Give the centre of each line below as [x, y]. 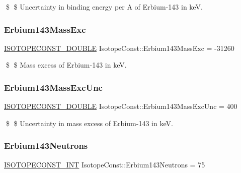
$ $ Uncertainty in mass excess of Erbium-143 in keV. [89, 123]
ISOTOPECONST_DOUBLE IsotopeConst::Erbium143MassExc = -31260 [119, 48]
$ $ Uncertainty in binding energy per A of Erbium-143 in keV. [104, 7]
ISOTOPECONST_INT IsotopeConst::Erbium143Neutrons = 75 [105, 164]
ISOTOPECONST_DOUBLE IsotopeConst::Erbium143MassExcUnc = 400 [121, 106]
